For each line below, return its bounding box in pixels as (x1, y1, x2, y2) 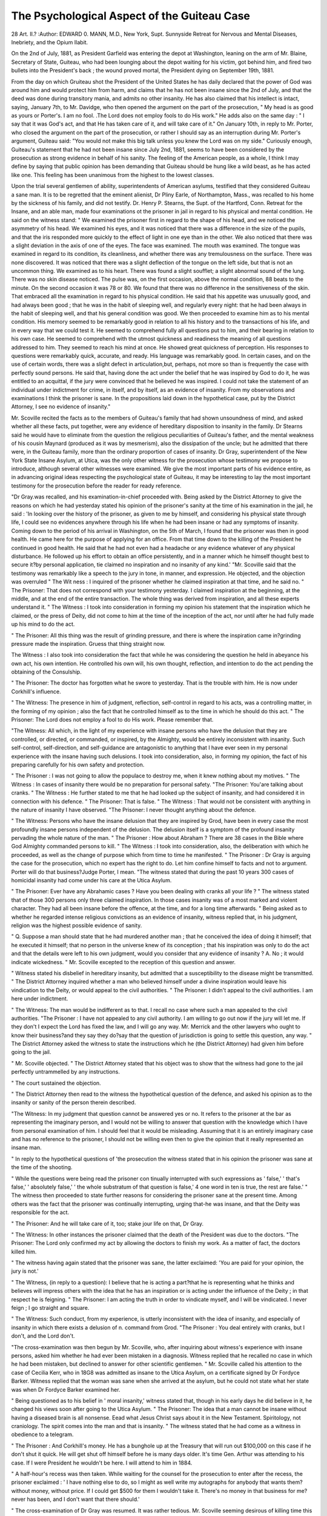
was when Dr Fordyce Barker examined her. (11, 1386, 121, 1393)
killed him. (11, 1248, 37, 1255)
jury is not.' (11, 1267, 39, 1275)
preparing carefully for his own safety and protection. (11, 761, 145, 768)
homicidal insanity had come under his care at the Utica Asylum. (11, 877, 172, 884)
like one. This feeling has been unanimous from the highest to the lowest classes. (11, 171, 214, 178)
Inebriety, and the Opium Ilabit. (11, 38, 88, 45)
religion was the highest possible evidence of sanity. (11, 922, 142, 929)
